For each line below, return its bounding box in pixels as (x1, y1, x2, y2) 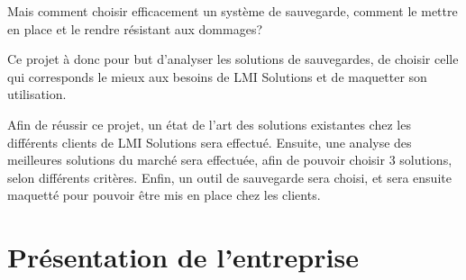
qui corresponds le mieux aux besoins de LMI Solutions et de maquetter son (7, 67, 427, 86)
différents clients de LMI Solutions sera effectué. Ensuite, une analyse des (7, 132, 412, 151)
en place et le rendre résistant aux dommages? (7, 19, 263, 38)
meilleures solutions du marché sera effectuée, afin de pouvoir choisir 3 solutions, (7, 150, 452, 169)
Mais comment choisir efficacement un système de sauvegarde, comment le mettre (7, 2, 458, 20)
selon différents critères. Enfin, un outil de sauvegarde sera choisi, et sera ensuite (7, 167, 452, 186)
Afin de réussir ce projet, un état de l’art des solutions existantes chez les (7, 114, 411, 133)
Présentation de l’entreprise (7, 239, 359, 275)
